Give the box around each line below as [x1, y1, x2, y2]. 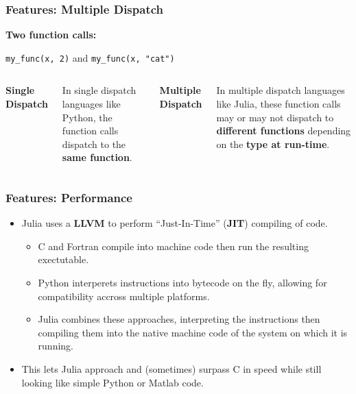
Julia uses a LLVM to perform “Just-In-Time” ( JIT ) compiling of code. [21, 216, 328, 230]
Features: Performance [5, 188, 132, 206]
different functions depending [216, 123, 351, 138]
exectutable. [38, 252, 89, 267]
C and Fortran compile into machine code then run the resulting [38, 238, 309, 253]
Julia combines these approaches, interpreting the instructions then [38, 312, 320, 326]
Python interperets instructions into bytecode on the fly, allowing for [38, 275, 327, 290]
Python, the [62, 110, 112, 124]
